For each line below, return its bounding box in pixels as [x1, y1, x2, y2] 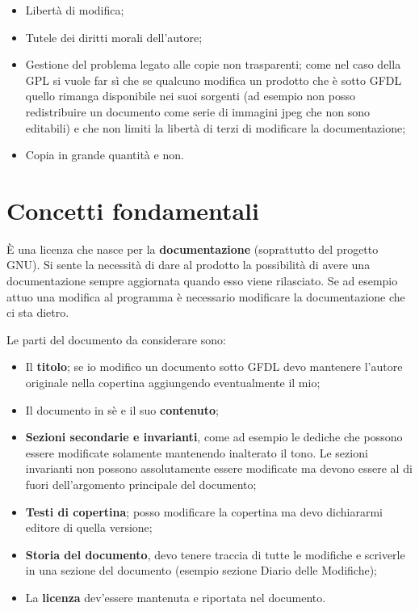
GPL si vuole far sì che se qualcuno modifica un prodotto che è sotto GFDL [25, 71, 402, 88]
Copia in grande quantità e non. [25, 146, 184, 163]
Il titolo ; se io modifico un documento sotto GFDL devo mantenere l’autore [25, 358, 403, 375]
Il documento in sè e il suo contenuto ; [25, 401, 219, 418]
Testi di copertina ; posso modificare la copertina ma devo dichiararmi [25, 503, 383, 520]
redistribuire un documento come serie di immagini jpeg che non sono [25, 103, 371, 120]
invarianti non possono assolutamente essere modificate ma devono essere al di [25, 460, 413, 477]
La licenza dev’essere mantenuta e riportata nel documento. [25, 588, 326, 605]
